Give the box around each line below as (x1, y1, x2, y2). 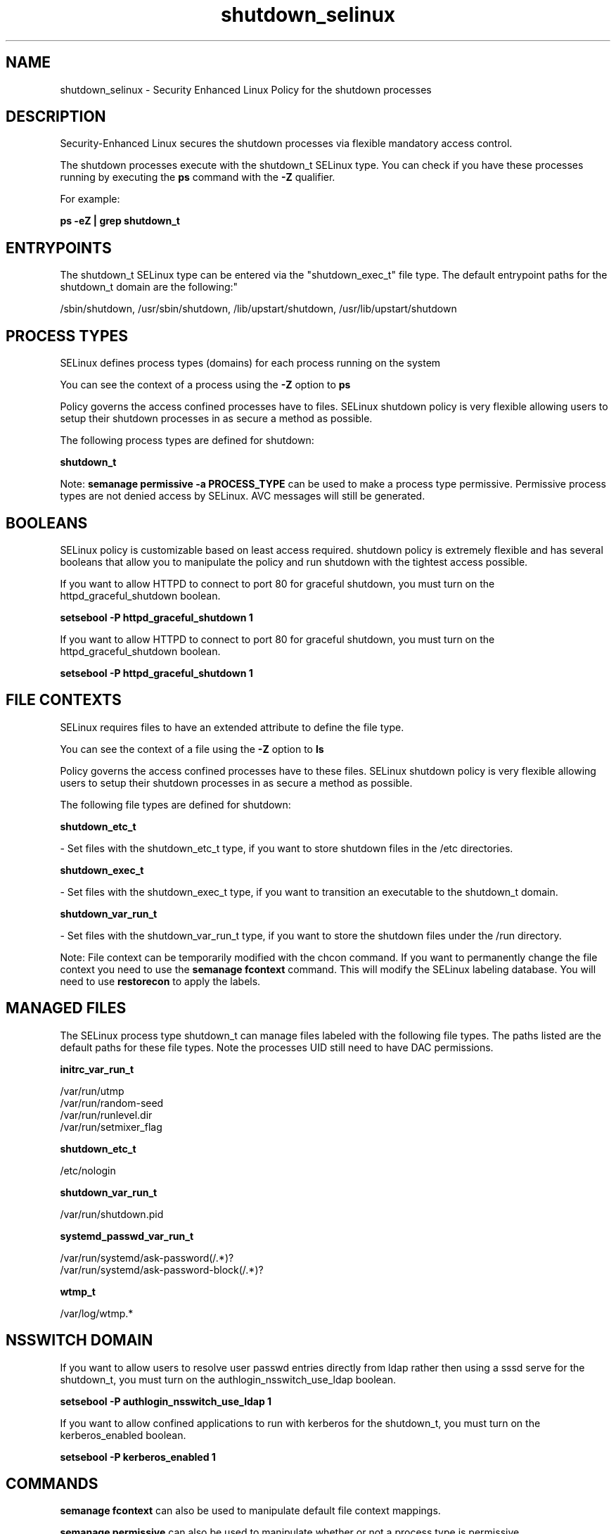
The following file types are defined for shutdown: (60, 798, 291, 811)
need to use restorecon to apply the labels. (60, 975, 261, 987)
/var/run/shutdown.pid (60, 1207, 164, 1220)
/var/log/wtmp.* (60, 1307, 134, 1319)
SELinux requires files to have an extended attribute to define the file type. (60, 721, 404, 733)
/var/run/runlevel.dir (60, 1108, 153, 1121)
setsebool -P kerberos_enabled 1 (60, 1450, 216, 1463)
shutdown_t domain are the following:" (60, 281, 238, 293)
